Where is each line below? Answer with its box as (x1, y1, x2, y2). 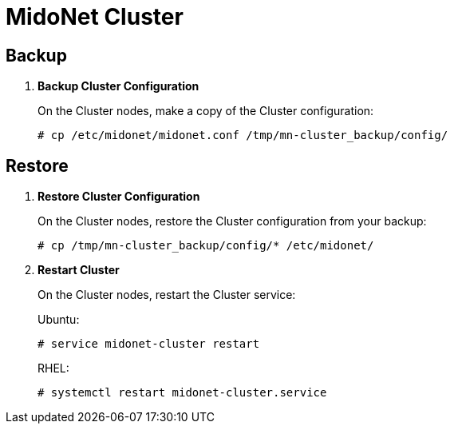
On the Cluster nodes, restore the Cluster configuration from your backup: (38, 214, 427, 229)
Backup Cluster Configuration (38, 79, 199, 94)
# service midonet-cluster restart (38, 337, 260, 351)
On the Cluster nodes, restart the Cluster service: (38, 288, 296, 302)
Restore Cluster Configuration (38, 189, 200, 204)
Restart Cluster (38, 263, 120, 277)
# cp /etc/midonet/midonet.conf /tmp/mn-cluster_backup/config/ (38, 129, 448, 142)
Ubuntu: (38, 313, 80, 327)
